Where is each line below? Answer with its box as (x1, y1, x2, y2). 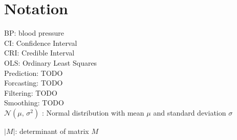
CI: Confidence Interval (4, 37, 77, 48)
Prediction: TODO (4, 67, 63, 78)
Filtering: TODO (4, 87, 57, 98)
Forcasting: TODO (4, 77, 63, 88)
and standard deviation (153, 107, 226, 118)
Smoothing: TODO (4, 97, 64, 108)
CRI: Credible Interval (4, 47, 75, 58)
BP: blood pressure (4, 27, 64, 38)
